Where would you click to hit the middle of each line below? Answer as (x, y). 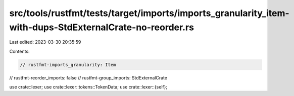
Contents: (19, 51)
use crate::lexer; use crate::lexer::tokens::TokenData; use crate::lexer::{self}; (88, 87)
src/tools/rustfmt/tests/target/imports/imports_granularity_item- (150, 13)
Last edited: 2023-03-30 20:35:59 (45, 42)
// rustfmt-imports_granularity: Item (68, 65)
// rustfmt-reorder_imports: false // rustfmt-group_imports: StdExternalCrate (88, 77)
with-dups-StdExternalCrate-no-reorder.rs (102, 27)
